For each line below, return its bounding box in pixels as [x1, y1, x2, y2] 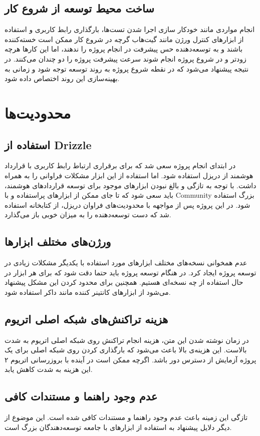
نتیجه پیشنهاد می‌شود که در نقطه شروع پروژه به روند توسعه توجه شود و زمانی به [5, 63, 249, 74]
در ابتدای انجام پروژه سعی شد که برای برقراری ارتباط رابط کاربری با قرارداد [5, 160, 236, 171]
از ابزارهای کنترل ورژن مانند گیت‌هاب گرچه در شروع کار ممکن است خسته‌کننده [5, 34, 244, 44]
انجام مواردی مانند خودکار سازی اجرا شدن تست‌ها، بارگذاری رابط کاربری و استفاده [5, 24, 255, 35]
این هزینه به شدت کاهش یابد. [5, 364, 93, 374]
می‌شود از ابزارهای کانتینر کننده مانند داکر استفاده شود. [5, 286, 171, 297]
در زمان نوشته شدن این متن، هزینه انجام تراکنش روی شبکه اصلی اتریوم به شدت [5, 334, 249, 345]
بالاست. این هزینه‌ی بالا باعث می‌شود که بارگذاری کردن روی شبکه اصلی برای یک [5, 344, 247, 355]
